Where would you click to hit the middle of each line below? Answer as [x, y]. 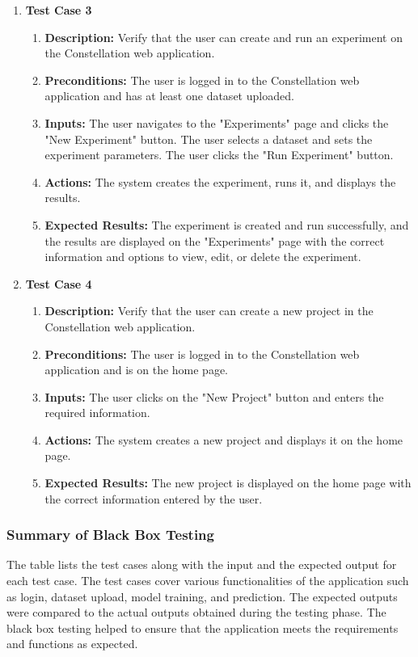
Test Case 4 [59, 283]
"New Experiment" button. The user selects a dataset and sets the [209, 139]
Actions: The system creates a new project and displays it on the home [224, 439]
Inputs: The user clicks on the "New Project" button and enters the [214, 396]
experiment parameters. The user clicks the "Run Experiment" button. [219, 155]
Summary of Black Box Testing [110, 535]
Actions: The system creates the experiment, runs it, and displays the [220, 181]
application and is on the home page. [137, 370]
